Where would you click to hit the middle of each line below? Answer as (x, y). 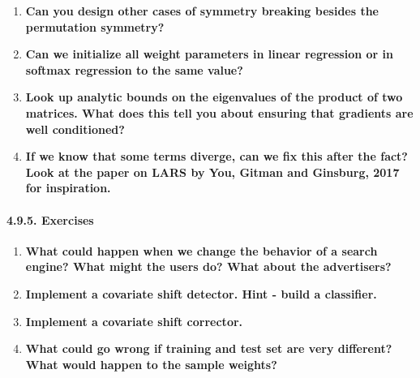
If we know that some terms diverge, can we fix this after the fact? (216, 156)
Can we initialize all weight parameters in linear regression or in (210, 54)
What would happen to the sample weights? (151, 364)
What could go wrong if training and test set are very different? (209, 348)
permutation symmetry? (95, 26)
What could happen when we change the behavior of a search (201, 250)
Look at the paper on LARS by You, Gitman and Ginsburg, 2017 (212, 172)
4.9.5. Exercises (50, 219)
